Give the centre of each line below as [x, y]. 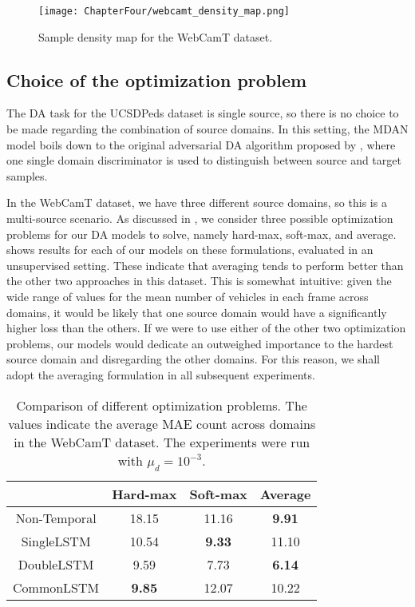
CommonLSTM [56, 587]
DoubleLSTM [56, 564]
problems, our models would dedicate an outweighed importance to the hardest [200, 343]
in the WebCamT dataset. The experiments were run [162, 442]
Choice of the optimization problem [157, 79]
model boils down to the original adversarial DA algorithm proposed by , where [201, 144]
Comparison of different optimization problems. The [162, 405]
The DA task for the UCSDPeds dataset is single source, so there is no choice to [203, 113]
